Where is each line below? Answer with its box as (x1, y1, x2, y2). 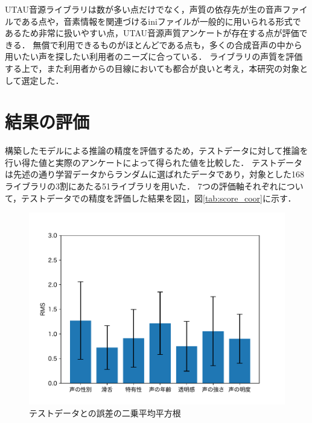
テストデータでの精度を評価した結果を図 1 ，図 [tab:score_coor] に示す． (21, 191, 296, 204)
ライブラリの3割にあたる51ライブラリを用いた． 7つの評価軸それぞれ (5, 180, 278, 192)
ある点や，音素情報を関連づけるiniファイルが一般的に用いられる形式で (21, 14, 301, 27)
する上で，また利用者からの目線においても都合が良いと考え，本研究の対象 (5, 62, 300, 74)
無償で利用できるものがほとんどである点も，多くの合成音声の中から (33, 38, 302, 51)
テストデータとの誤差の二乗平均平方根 (29, 406, 181, 419)
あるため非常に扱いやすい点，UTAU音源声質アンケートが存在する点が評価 (5, 27, 299, 39)
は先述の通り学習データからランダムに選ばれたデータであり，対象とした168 (5, 168, 304, 180)
